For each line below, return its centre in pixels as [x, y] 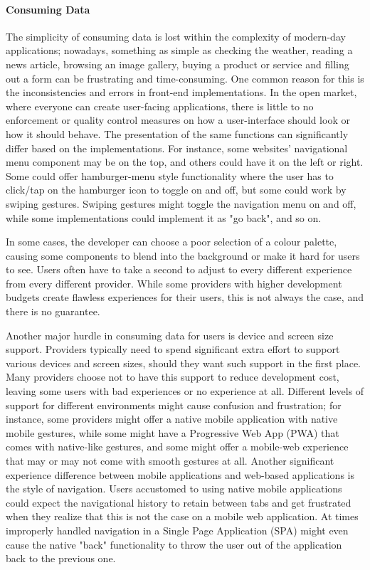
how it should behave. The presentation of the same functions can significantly [177, 133]
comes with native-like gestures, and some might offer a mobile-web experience [177, 447]
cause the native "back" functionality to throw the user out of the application [174, 544]
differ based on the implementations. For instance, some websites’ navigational [177, 148]
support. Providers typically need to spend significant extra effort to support [173, 349]
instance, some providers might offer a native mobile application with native [172, 419]
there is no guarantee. [53, 311]
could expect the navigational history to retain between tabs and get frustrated [179, 502]
